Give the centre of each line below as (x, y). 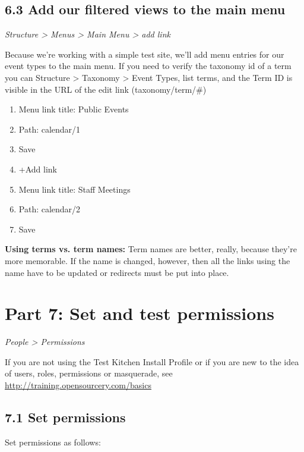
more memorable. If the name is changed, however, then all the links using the (148, 260)
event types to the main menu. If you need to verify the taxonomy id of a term (148, 66)
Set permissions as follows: (53, 442)
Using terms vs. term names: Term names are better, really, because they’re (151, 249)
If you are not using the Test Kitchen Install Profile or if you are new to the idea (152, 361)
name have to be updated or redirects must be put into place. (117, 272)
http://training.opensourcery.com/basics (78, 385)
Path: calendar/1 (50, 129)
